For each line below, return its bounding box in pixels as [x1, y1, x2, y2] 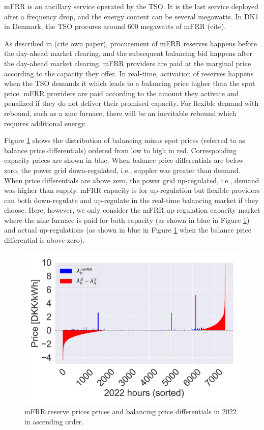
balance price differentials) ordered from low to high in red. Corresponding [4, 145, 237, 155]
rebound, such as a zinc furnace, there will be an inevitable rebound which [4, 107, 237, 118]
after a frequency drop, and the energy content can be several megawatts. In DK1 [4, 11, 259, 21]
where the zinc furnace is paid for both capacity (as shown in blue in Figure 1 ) [4, 214, 250, 225]
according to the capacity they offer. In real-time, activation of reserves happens [4, 68, 254, 78]
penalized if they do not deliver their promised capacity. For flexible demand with [4, 98, 259, 108]
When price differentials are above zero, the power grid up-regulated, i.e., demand [4, 175, 259, 185]
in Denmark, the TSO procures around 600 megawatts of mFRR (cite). [4, 21, 226, 32]
